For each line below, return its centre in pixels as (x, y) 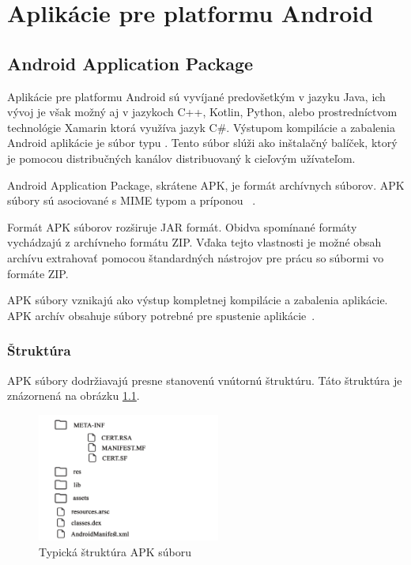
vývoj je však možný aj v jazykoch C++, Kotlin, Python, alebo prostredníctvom (202, 112)
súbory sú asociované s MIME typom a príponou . (132, 200)
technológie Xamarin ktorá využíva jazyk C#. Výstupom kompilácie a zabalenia (201, 127)
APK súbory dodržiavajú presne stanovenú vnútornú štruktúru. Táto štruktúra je (205, 380)
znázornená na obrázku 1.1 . (74, 395)
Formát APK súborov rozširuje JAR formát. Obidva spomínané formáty (182, 226)
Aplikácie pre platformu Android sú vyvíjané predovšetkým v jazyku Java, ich (196, 96)
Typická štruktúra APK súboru (115, 551)
